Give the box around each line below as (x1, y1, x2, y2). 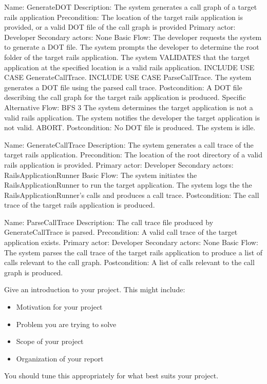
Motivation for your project (16, 301, 103, 312)
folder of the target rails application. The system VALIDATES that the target (4, 51, 250, 62)
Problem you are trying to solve (16, 318, 117, 329)
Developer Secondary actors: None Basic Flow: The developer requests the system (4, 31, 262, 42)
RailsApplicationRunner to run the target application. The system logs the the (4, 179, 252, 190)
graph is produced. (4, 267, 63, 277)
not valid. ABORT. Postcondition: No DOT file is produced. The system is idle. (4, 122, 256, 133)
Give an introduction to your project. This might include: (4, 284, 185, 295)
